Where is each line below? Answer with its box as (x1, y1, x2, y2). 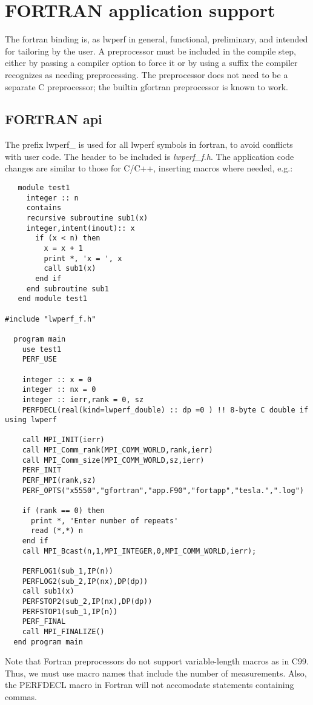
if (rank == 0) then (22, 506, 105, 515)
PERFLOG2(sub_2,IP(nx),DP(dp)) (22, 577, 148, 586)
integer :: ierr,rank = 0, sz (22, 395, 144, 404)
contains (26, 204, 62, 213)
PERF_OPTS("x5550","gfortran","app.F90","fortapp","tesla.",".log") (22, 486, 304, 495)
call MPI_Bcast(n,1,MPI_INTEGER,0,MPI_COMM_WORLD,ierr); (22, 546, 257, 555)
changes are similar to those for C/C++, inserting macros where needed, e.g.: (5, 162, 293, 174)
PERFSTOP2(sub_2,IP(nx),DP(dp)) (22, 597, 153, 606)
